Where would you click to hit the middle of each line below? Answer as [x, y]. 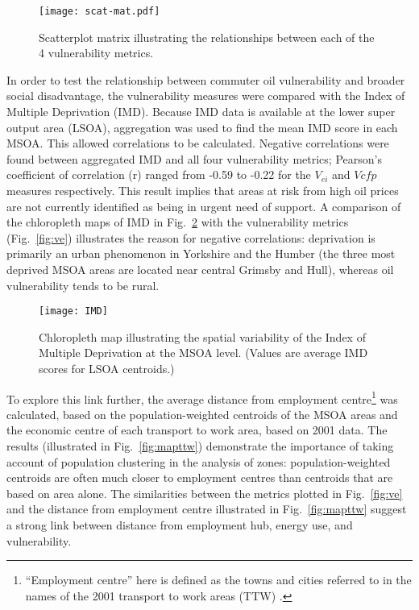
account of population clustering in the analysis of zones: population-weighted [199, 461]
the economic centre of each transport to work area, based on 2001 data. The [197, 430]
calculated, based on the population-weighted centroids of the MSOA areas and [202, 414]
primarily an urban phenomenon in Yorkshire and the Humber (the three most [201, 253]
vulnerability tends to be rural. [83, 285]
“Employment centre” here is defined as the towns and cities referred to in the [218, 580]
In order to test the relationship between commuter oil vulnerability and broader [206, 79]
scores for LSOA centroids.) [107, 368]
